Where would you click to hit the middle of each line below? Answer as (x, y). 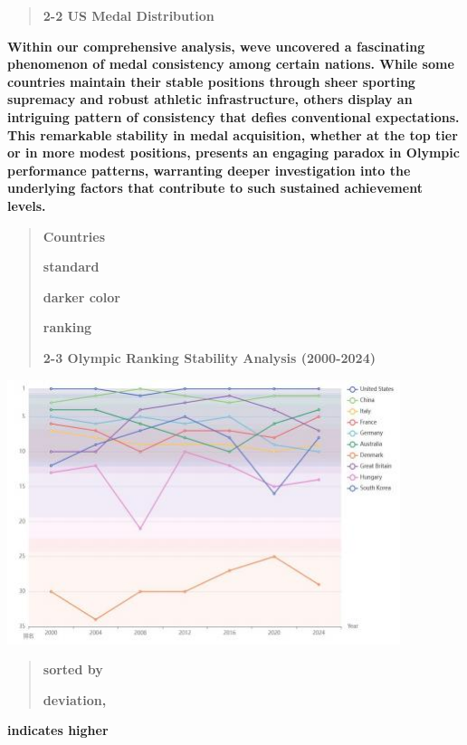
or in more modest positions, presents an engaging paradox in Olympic (233, 153)
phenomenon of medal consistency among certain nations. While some (231, 64)
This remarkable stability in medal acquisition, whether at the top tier (233, 134)
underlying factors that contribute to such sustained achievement (215, 188)
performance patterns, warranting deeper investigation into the (209, 170)
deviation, (75, 699)
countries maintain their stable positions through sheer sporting (211, 81)
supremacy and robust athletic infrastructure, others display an (210, 99)
